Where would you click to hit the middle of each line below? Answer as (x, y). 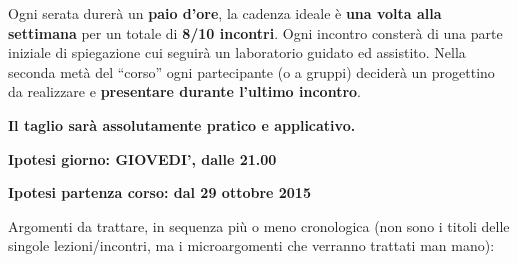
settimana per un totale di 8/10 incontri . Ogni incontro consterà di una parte (255, 32)
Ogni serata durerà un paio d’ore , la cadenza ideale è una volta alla (225, 13)
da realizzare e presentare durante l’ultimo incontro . (184, 91)
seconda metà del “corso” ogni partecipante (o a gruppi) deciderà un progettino (251, 71)
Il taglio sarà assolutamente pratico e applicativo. (182, 124)
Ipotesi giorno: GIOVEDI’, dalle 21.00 (142, 158)
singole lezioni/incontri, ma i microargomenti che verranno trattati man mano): (251, 245)
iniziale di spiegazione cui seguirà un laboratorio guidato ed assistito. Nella (237, 52)
